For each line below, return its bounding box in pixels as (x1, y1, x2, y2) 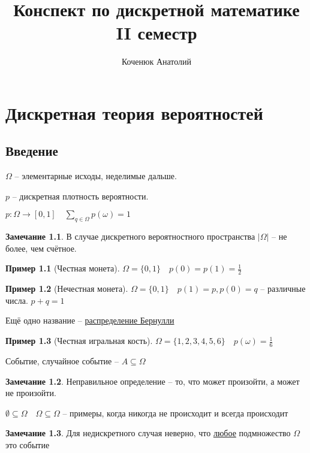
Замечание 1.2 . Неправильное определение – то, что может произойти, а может (5, 375, 300, 387)
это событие (5, 438, 50, 451)
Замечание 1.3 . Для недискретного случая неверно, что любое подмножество (5, 427, 291, 439)
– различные (260, 282, 306, 295)
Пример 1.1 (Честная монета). (5, 262, 120, 274)
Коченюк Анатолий (121, 55, 192, 68)
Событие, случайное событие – (5, 354, 119, 367)
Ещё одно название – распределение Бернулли (5, 314, 174, 327)
